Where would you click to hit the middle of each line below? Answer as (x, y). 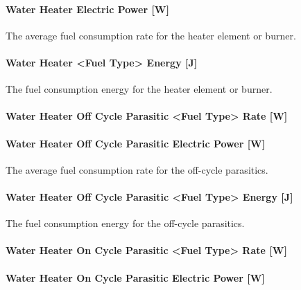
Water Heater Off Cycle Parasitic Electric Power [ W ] (136, 143)
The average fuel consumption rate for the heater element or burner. (151, 35)
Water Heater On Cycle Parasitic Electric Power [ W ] (135, 277)
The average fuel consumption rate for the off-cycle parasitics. (137, 169)
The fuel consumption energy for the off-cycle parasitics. (125, 223)
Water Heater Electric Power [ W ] (87, 9)
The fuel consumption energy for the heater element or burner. (139, 89)
